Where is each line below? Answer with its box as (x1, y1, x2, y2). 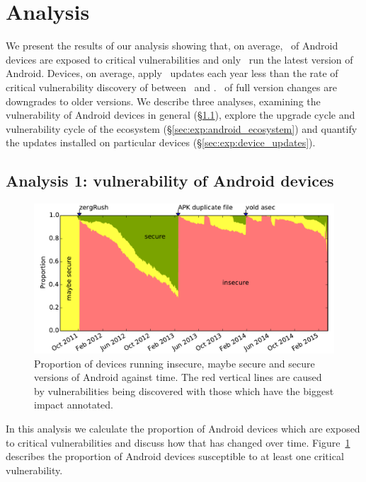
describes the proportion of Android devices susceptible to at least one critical (6, 449, 344, 464)
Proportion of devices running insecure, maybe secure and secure (34, 355, 315, 370)
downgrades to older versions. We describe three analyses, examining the (6, 93, 321, 108)
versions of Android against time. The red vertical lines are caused (34, 370, 322, 384)
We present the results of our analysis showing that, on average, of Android (6, 38, 338, 53)
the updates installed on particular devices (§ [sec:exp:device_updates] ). (6, 135, 316, 150)
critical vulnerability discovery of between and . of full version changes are (6, 79, 337, 94)
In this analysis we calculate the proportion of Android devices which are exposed (6, 421, 360, 436)
